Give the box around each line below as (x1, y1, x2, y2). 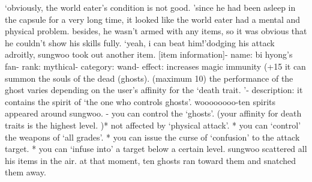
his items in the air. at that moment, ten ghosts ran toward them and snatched (5, 154, 296, 166)
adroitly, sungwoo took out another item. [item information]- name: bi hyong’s (5, 48, 293, 61)
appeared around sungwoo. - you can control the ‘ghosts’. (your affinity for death (5, 107, 302, 120)
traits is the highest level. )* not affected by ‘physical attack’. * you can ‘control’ (5, 118, 301, 131)
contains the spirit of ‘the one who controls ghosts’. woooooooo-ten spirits (5, 95, 275, 108)
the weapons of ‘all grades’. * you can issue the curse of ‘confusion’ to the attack (5, 130, 300, 143)
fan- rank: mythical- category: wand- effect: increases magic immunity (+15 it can (5, 59, 306, 72)
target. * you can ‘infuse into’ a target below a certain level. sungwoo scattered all (5, 142, 307, 155)
